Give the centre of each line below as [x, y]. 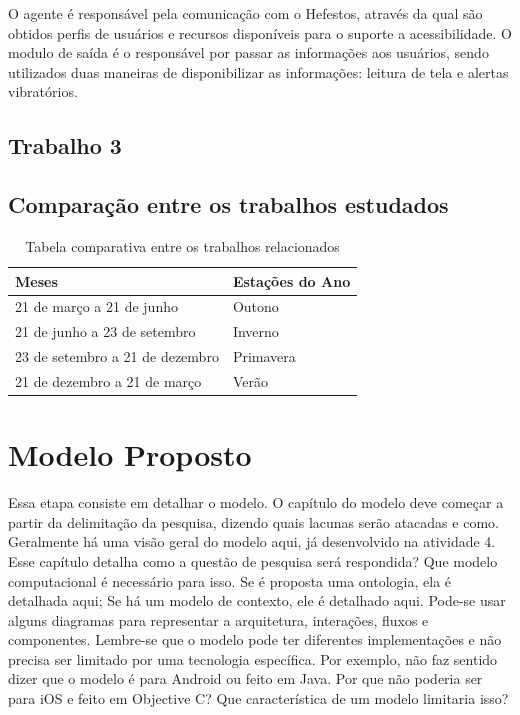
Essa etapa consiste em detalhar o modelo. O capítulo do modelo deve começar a [256, 502]
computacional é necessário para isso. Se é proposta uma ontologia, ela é [230, 580]
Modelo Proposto [130, 454]
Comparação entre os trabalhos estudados [228, 204]
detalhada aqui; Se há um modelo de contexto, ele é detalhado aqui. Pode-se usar [257, 600]
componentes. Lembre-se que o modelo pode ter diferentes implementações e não [255, 639]
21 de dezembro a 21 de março [108, 380]
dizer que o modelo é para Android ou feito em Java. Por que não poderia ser [245, 678]
